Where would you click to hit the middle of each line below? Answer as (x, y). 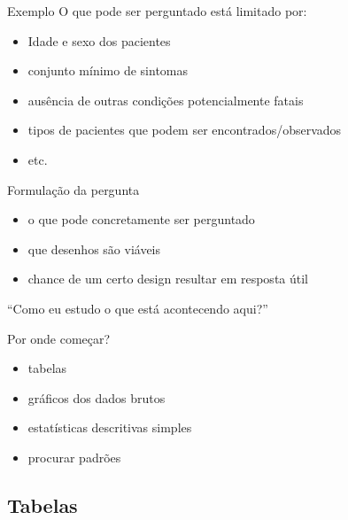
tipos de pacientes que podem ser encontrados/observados (185, 130)
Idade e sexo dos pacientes (99, 40)
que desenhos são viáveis (94, 248)
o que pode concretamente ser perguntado (141, 219)
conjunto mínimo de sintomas (108, 70)
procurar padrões (74, 457)
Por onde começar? (59, 338)
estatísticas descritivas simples (110, 427)
